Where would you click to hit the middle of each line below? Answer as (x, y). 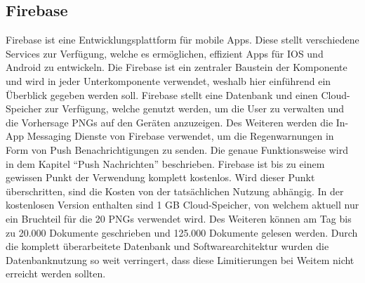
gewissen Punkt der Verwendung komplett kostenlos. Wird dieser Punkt (160, 177)
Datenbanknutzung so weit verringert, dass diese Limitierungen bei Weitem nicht (180, 259)
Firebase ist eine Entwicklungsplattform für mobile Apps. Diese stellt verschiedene (182, 40)
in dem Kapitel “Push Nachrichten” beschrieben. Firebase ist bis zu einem (165, 163)
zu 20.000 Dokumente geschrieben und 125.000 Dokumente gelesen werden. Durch (182, 232)
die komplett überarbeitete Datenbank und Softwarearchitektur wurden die (167, 246)
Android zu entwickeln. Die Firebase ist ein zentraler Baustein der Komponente (177, 67)
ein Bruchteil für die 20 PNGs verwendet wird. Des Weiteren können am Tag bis (179, 218)
